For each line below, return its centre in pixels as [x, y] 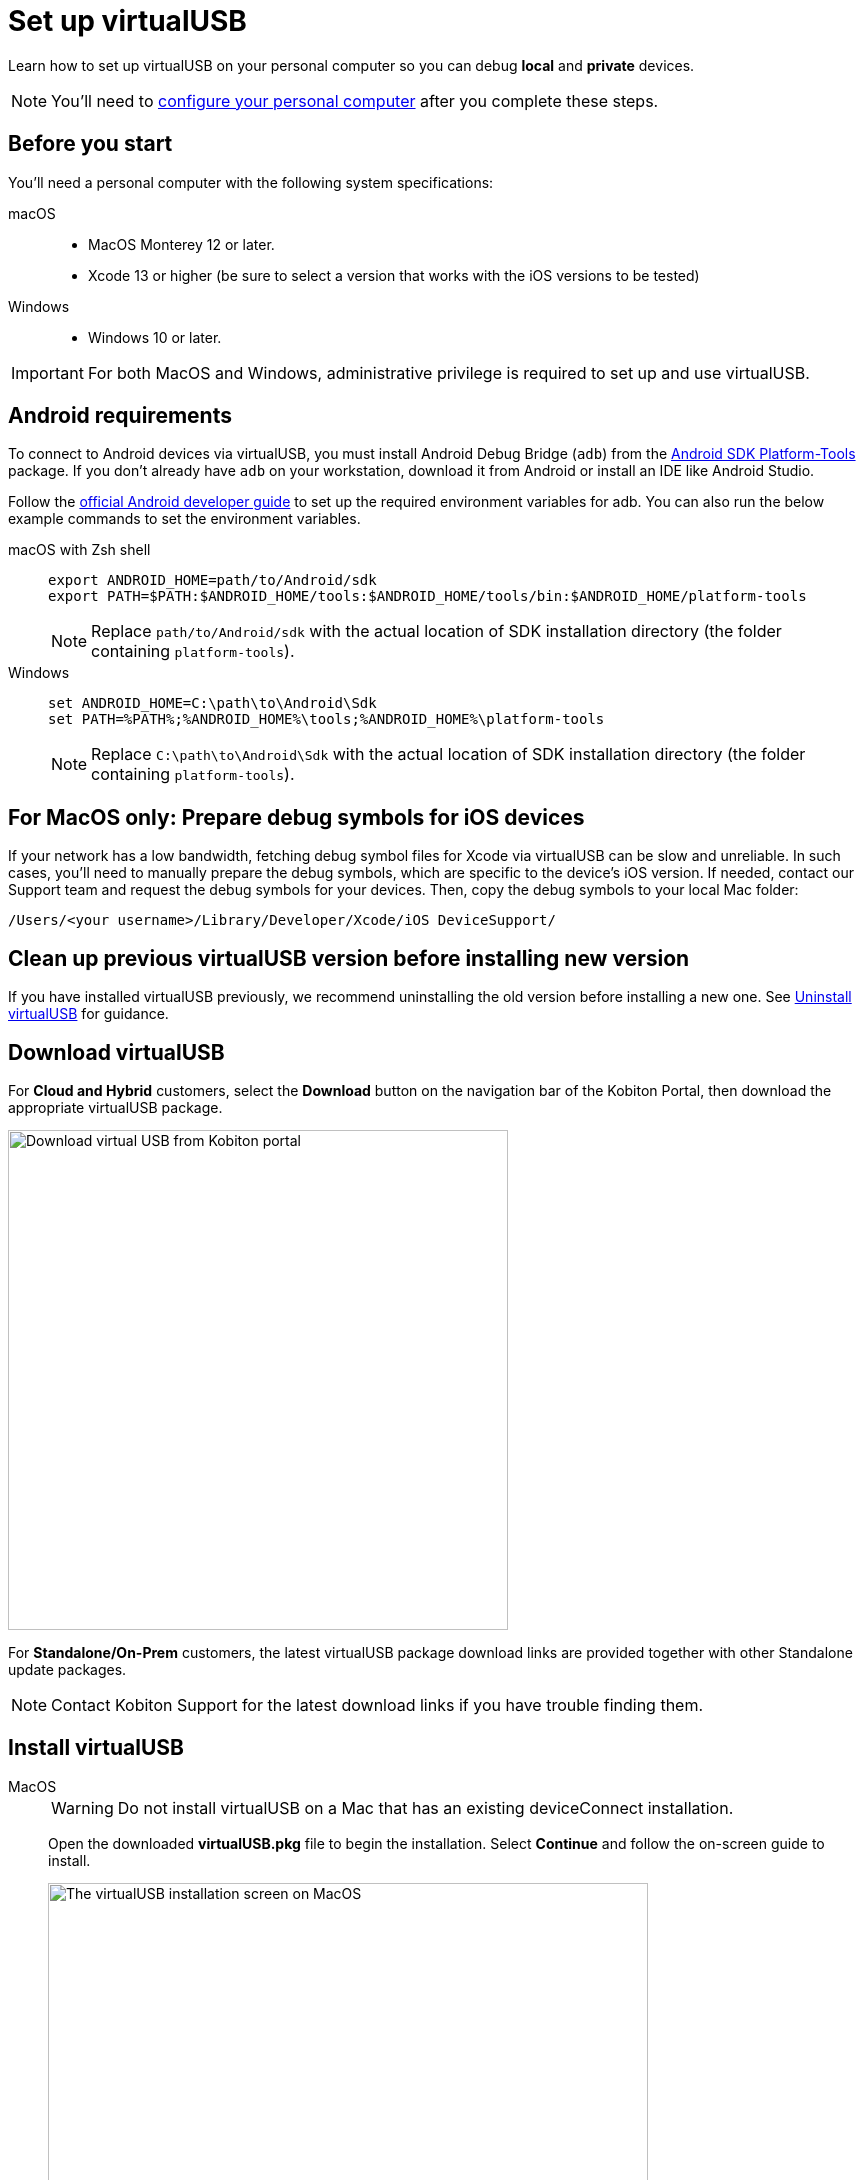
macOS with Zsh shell [79, 550]
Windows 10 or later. [155, 337]
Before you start [90, 144]
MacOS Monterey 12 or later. [181, 244]
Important [47, 372]
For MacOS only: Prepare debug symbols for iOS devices [296, 817]
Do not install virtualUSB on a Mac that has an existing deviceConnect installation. [425, 1807]
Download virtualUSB [116, 1052]
